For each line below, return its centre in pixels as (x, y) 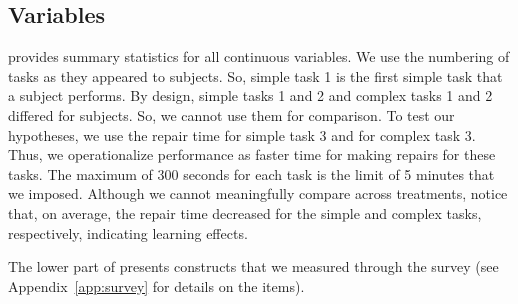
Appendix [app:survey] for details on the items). (156, 285)
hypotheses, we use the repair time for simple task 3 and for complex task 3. (242, 134)
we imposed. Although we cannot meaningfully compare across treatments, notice (258, 193)
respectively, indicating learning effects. (128, 232)
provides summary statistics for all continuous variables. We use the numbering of (259, 56)
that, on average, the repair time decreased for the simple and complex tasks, (245, 212)
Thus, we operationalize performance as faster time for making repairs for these (252, 154)
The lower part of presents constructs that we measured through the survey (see (253, 266)
